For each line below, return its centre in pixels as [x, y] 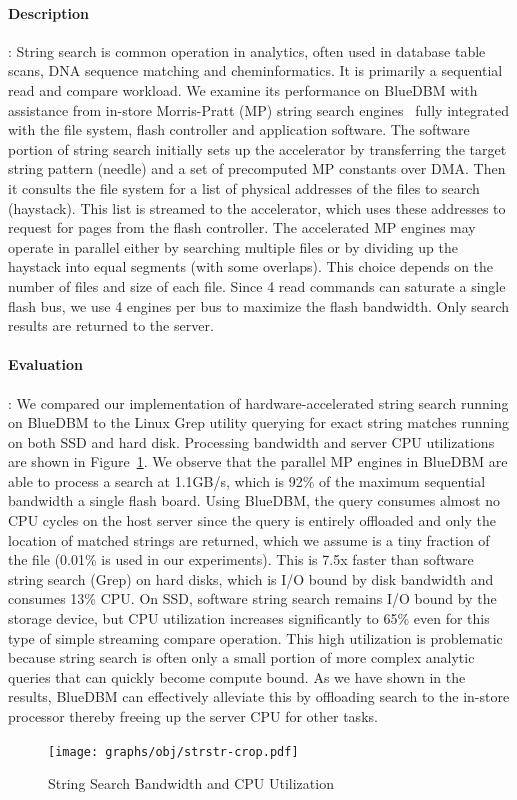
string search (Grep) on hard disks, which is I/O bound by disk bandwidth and [251, 578]
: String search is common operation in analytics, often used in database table [247, 50]
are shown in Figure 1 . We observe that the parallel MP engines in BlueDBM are [258, 461]
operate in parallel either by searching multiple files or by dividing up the [233, 246]
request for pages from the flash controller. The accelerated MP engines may [242, 227]
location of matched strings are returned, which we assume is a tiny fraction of [249, 539]
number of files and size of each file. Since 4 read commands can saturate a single [257, 285]
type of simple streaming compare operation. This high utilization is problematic [255, 637]
